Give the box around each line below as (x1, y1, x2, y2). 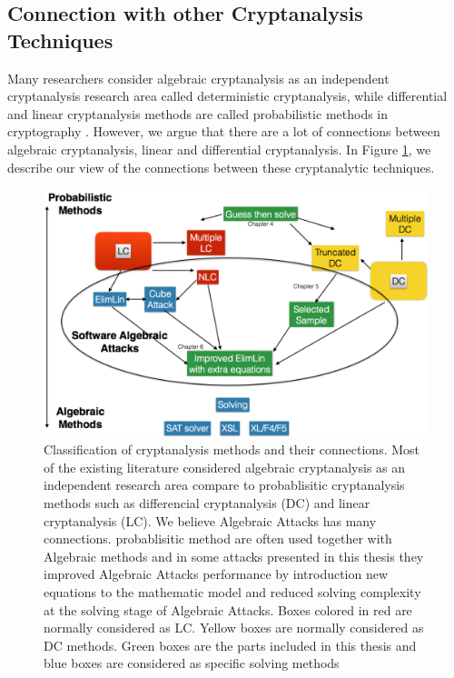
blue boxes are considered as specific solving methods (44, 653, 340, 673)
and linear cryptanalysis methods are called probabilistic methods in (7, 104, 389, 123)
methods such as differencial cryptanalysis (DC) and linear (44, 493, 370, 512)
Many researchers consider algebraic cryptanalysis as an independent (7, 68, 390, 87)
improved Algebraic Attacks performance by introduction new (44, 564, 389, 583)
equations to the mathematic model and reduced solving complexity (44, 582, 421, 601)
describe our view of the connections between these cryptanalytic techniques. (7, 157, 435, 176)
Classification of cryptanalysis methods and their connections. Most (44, 440, 420, 459)
